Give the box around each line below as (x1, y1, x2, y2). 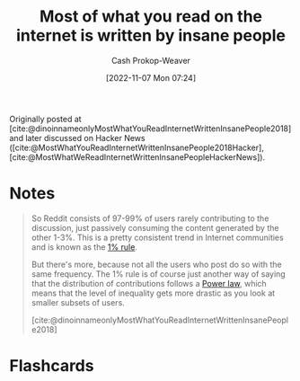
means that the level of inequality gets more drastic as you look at (31, 288, 276, 298)
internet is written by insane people (16, 25, 286, 46)
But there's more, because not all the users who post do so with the (31, 259, 283, 270)
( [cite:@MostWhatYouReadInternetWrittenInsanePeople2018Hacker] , (9, 142, 265, 153)
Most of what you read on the (39, 6, 263, 27)
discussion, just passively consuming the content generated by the (31, 222, 279, 233)
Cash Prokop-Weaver (110, 55, 191, 66)
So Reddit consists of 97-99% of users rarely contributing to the (31, 213, 269, 224)
